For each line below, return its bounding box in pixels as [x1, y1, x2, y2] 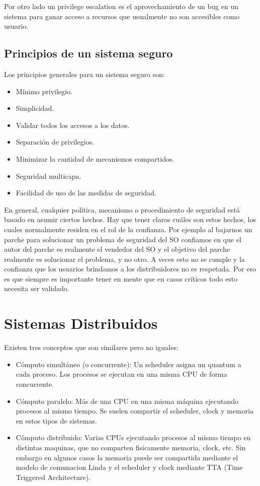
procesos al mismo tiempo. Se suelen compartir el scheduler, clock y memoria [16, 405, 254, 416]
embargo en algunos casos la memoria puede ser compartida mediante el [16, 452, 238, 462]
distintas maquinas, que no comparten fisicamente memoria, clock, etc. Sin [16, 442, 246, 452]
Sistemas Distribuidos [4, 313, 158, 333]
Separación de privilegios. [16, 136, 95, 147]
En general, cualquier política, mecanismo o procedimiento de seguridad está [4, 204, 240, 215]
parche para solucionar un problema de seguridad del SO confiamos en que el [4, 234, 241, 244]
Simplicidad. [16, 103, 54, 113]
